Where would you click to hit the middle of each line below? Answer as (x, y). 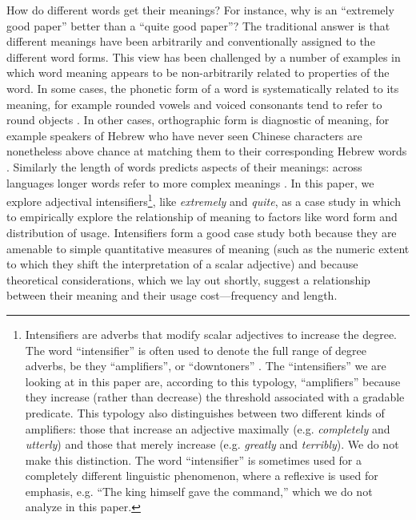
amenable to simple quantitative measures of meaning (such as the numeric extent (208, 248)
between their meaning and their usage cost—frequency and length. (172, 295)
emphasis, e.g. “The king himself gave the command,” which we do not (199, 491)
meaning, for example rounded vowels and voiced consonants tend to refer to (194, 104)
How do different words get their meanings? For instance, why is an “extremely (200, 10)
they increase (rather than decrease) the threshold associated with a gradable (215, 397)
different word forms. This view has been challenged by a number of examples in (204, 56)
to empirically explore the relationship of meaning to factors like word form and (202, 217)
